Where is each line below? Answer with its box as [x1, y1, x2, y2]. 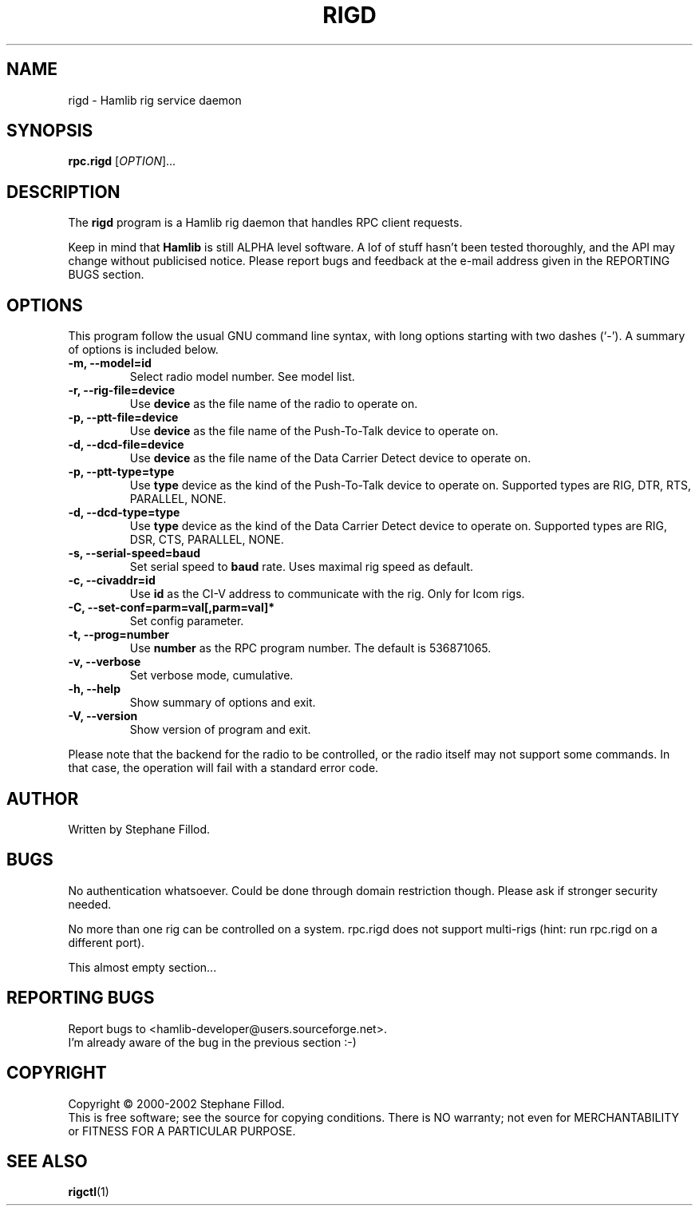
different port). [68, 935, 145, 949]
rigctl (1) [68, 1185, 109, 1199]
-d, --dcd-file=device [68, 438, 184, 452]
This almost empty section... [68, 960, 217, 974]
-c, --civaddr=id [68, 573, 156, 588]
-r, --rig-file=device [68, 383, 176, 398]
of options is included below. [68, 343, 219, 357]
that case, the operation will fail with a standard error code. [68, 761, 379, 775]
